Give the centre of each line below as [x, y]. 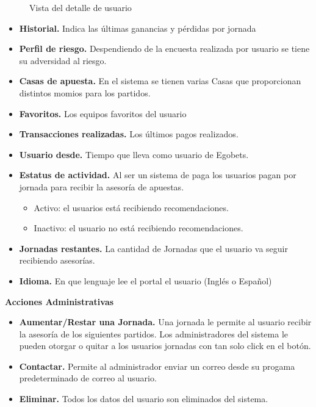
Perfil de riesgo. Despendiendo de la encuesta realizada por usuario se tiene [164, 49]
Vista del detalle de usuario [81, 7]
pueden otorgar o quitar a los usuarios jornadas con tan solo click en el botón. [165, 346]
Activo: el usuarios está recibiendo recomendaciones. [131, 207]
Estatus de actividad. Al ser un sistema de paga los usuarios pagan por [158, 175]
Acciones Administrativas [59, 301]
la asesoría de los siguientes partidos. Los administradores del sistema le [153, 333]
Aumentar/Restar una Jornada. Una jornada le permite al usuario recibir [165, 322]
